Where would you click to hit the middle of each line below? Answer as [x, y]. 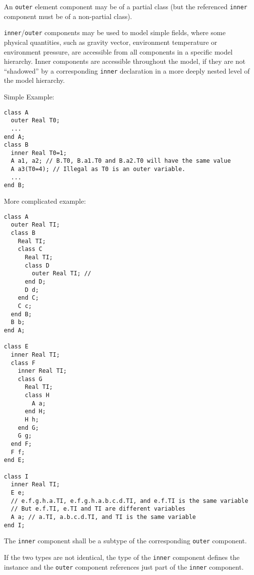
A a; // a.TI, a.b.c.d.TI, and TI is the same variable [103, 517]
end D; [35, 281]
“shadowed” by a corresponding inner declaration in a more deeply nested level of [127, 70]
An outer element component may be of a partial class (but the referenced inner [126, 6]
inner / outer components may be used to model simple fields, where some [115, 32]
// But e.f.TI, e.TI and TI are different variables [98, 509]
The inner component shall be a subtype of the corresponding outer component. [126, 541]
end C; [28, 298]
